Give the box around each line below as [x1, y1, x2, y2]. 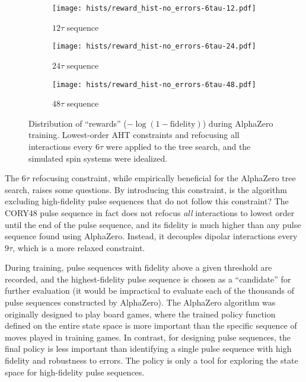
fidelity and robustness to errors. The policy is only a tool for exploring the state [5, 354, 298, 367]
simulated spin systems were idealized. [28, 152, 168, 164]
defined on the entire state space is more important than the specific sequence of [5, 319, 297, 332]
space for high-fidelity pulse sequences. [5, 365, 145, 378]
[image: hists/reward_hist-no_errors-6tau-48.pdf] [52, 80, 256, 89]
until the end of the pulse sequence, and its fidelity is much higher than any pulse [5, 218, 301, 230]
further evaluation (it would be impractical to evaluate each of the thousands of [5, 284, 294, 297]
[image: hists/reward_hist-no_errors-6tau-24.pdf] [52, 42, 256, 51]
